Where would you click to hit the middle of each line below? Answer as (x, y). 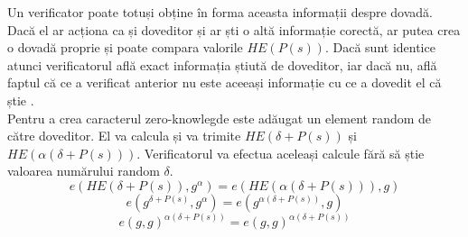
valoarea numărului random (84, 171)
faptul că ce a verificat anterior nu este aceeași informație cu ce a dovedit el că (225, 82)
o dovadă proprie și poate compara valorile (125, 47)
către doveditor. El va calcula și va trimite (124, 136)
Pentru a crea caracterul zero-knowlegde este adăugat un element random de (220, 118)
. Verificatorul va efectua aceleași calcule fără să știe (281, 153)
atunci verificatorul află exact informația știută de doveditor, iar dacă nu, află (222, 64)
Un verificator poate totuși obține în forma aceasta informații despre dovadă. (220, 12)
